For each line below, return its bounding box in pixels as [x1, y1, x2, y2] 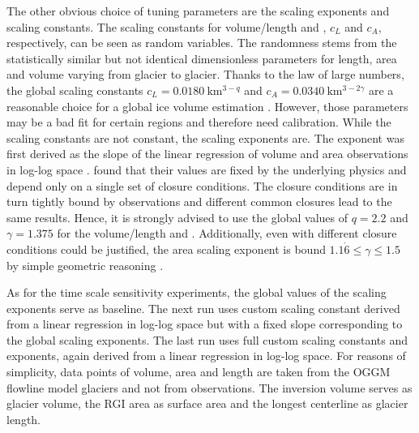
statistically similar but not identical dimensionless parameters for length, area [6, 49, 397, 66]
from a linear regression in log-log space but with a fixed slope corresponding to [6, 315, 403, 332]
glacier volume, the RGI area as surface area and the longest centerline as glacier [6, 395, 408, 412]
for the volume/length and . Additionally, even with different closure [57, 225, 397, 242]
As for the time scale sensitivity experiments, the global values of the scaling [6, 284, 387, 301]
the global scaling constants [6, 81, 143, 98]
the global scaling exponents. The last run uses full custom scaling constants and [6, 331, 408, 348]
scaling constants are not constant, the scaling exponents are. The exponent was [6, 129, 404, 146]
